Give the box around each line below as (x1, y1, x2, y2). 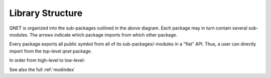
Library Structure (9, 7, 83, 18)
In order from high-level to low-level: (9, 57, 85, 63)
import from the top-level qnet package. (9, 48, 92, 54)
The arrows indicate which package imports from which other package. (29, 31, 178, 37)
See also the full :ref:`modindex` (9, 66, 75, 72)
